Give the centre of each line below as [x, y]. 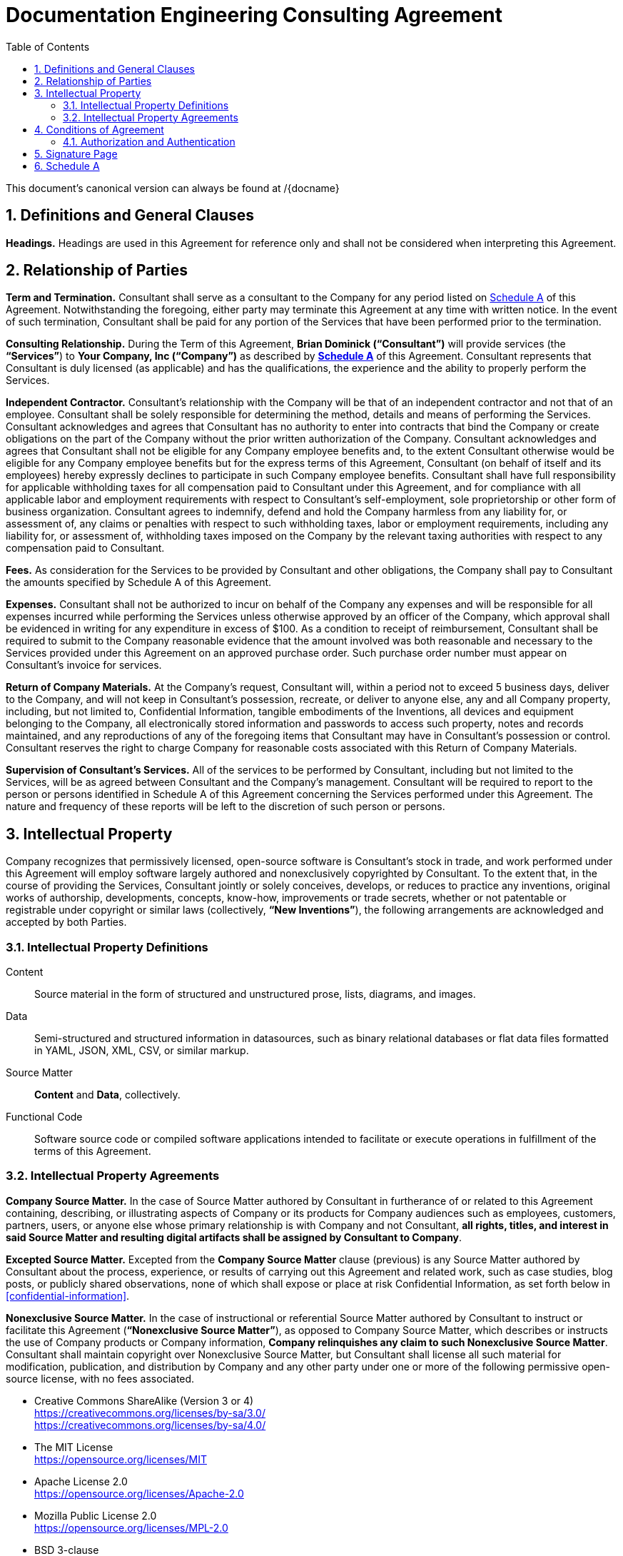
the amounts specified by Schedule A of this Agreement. [139, 582]
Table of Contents [48, 46]
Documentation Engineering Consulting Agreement [254, 15]
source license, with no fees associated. [100, 1378]
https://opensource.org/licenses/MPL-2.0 [131, 1527]
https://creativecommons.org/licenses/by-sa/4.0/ [150, 1425]
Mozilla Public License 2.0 [96, 1515]
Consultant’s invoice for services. [84, 665]
